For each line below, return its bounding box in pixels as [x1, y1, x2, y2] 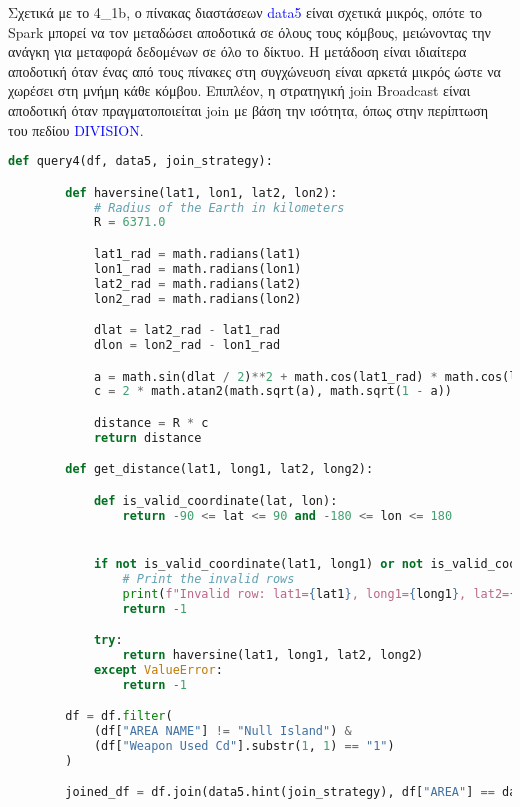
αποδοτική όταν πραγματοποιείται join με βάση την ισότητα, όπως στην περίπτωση [8, 99, 489, 120]
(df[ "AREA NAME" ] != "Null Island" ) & [93, 724, 352, 739]
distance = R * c [93, 415, 209, 430]
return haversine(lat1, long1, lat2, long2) [122, 647, 424, 662]
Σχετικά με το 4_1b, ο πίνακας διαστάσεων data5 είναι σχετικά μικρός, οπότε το [8, 2, 483, 22]
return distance [93, 430, 202, 445]
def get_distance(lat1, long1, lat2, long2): [65, 462, 374, 477]
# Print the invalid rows [122, 571, 295, 586]
